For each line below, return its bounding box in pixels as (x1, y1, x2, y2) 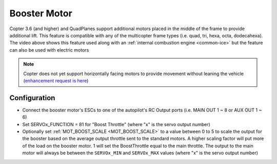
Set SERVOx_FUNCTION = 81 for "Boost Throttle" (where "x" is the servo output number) (22, 121, 210, 127)
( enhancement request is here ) (23, 77, 89, 84)
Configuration (9, 93, 55, 102)
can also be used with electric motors (9, 46, 89, 53)
